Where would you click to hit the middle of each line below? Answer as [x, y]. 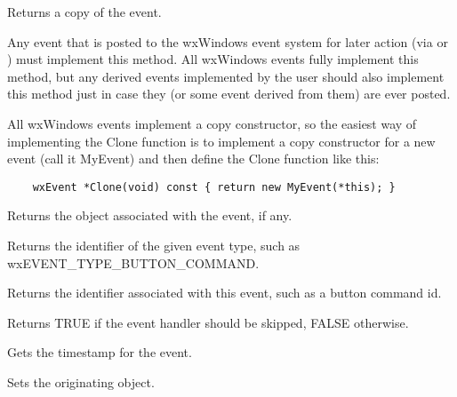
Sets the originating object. [81, 381]
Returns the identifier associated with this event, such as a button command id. [224, 293]
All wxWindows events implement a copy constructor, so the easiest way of [212, 123]
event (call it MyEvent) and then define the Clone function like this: [193, 159]
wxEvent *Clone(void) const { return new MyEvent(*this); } [214, 187]
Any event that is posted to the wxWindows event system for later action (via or [228, 41]
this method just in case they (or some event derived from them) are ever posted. [229, 94]
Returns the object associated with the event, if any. [150, 215]
